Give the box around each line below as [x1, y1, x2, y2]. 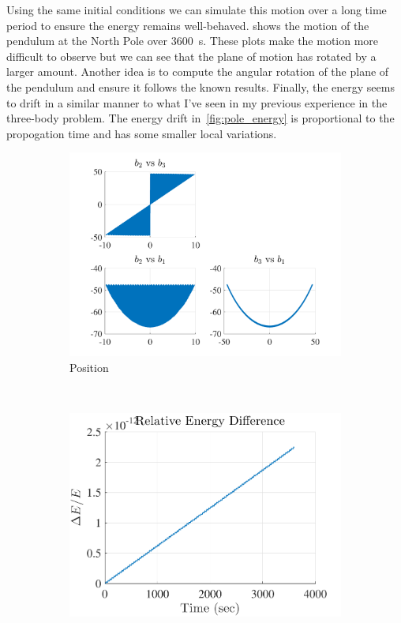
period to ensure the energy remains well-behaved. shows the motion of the [6, 17, 369, 33]
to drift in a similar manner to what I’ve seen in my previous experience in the [6, 94, 388, 111]
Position [69, 358, 109, 375]
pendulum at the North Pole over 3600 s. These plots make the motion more [6, 32, 379, 49]
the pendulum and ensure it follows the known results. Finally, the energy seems [6, 78, 395, 95]
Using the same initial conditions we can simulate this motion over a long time [6, 2, 387, 17]
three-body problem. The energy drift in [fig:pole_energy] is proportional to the [6, 110, 395, 126]
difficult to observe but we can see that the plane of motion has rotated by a [6, 47, 377, 64]
